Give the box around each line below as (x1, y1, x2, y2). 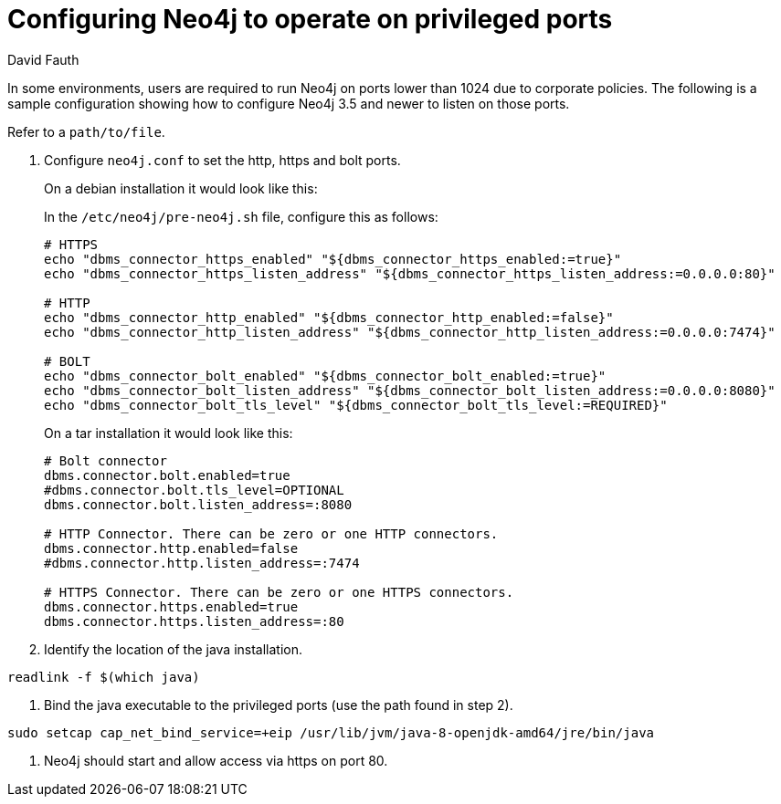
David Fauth (7, 51, 79, 68)
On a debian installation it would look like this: (44, 180, 318, 196)
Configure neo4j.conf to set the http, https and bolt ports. (44, 151, 401, 168)
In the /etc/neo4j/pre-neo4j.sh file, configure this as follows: (44, 208, 438, 224)
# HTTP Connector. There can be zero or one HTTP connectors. (44, 526, 499, 541)
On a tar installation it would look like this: (44, 424, 293, 441)
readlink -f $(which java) (7, 669, 200, 684)
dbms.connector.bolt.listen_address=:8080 (44, 496, 353, 512)
